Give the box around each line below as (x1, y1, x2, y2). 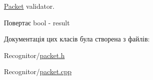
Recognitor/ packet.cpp (4, 66, 72, 77)
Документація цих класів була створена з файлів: (4, 34, 150, 44)
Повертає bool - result (4, 17, 70, 27)
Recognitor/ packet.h (4, 50, 65, 60)
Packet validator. (4, 1, 55, 11)
